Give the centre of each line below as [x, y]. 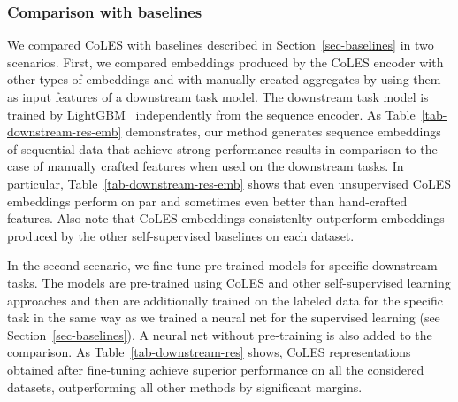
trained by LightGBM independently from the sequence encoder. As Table [211, 114]
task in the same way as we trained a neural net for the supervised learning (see [224, 317]
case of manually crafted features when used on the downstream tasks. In [206, 166]
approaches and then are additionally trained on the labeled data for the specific [225, 300]
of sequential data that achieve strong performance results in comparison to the [222, 148]
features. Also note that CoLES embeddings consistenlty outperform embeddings [226, 218]
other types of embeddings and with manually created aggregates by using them [224, 79]
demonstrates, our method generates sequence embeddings [283, 131]
